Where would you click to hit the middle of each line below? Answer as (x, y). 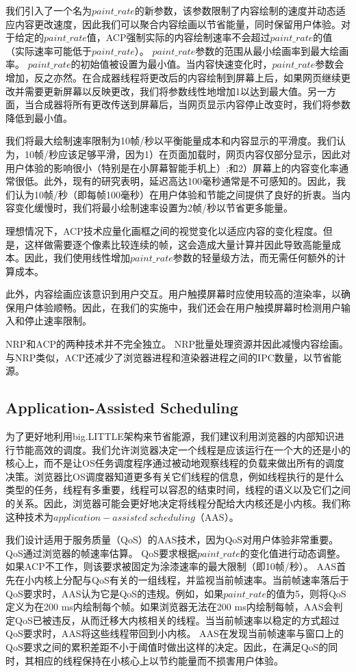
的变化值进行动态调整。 (293, 553)
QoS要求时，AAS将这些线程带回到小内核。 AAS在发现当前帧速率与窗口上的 (175, 633)
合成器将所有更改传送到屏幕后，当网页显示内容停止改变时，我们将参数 (192, 104)
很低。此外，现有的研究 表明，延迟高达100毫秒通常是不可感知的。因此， (175, 181)
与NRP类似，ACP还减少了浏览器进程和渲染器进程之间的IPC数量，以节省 (169, 357)
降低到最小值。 (39, 117)
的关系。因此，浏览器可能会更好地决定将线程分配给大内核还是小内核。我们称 (178, 503)
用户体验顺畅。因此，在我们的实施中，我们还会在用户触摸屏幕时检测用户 (178, 307)
